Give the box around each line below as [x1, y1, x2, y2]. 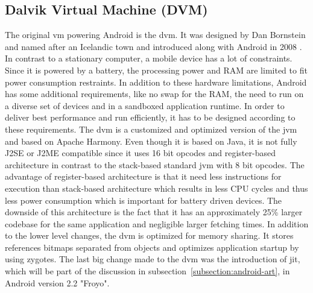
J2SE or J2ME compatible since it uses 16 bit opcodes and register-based [5, 146, 276, 159]
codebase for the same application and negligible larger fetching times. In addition [5, 217, 309, 230]
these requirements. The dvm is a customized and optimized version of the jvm [5, 122, 297, 135]
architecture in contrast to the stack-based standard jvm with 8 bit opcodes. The [5, 158, 305, 171]
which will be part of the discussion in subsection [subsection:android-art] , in [5, 265, 290, 277]
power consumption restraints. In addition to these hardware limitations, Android [5, 75, 307, 88]
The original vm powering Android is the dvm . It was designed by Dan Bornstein [5, 28, 306, 41]
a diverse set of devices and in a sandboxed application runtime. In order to [5, 99, 285, 112]
